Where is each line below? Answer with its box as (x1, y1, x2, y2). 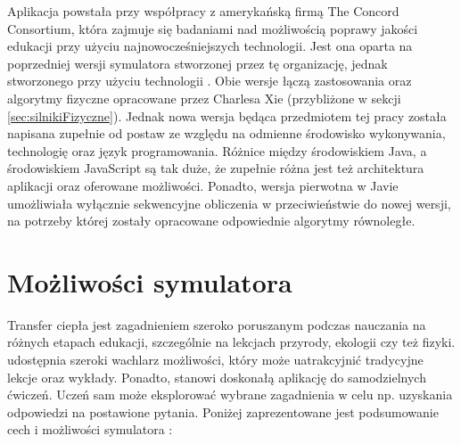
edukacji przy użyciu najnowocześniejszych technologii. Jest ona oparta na (7, 37, 413, 55)
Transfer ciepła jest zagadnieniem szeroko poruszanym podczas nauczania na (7, 315, 426, 333)
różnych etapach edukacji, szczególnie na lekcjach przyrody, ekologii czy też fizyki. (7, 333, 456, 351)
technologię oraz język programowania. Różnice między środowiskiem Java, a (7, 141, 427, 160)
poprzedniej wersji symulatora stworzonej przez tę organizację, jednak (7, 53, 388, 72)
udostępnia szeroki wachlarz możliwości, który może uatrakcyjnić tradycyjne (7, 350, 424, 369)
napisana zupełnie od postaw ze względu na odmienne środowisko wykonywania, (7, 124, 446, 143)
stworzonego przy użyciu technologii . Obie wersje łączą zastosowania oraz (7, 71, 412, 90)
